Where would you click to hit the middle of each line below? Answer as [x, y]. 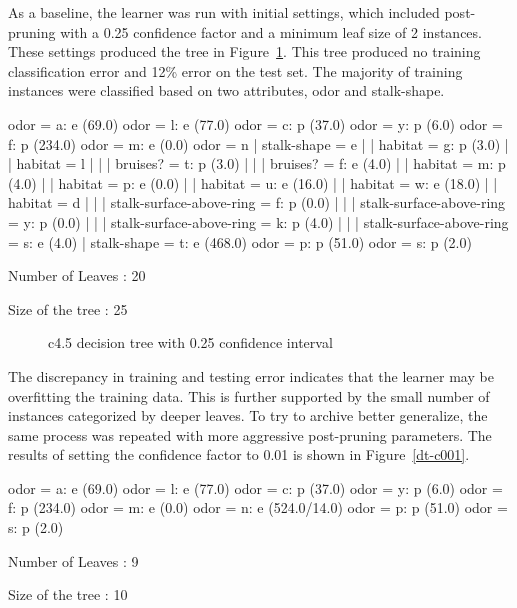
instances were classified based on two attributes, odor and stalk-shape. [226, 90]
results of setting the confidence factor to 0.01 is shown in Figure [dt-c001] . [239, 454]
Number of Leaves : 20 [77, 275]
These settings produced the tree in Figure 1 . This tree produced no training [244, 51]
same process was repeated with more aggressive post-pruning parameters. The [250, 434]
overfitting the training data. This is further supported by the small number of [249, 395]
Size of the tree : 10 [68, 594]
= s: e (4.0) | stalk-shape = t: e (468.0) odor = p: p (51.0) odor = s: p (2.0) [240, 241]
